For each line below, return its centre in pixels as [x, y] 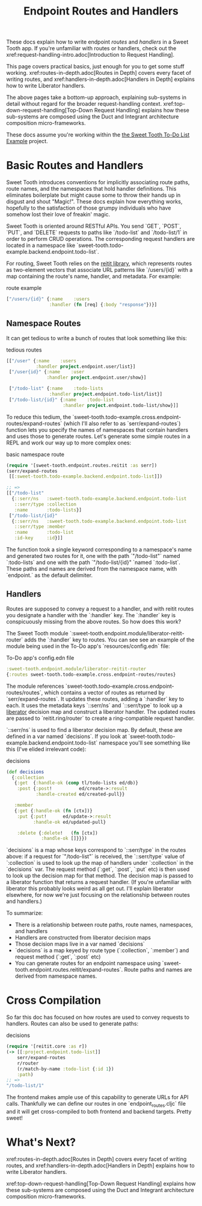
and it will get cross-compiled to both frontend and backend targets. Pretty [99, 1111]
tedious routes [24, 350]
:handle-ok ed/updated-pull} [69, 822]
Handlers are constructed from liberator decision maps [83, 938]
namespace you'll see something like [145, 743]
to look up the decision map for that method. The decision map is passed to [100, 876]
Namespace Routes [44, 323]
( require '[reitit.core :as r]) [47, 1047]
